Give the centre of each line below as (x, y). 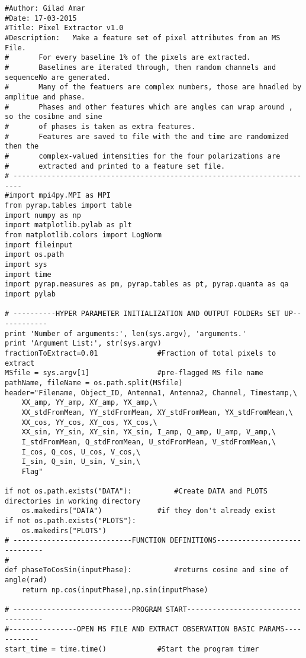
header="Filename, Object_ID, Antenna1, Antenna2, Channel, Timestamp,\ (151, 393)
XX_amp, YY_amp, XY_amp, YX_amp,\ (89, 403)
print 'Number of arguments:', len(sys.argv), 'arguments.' (126, 333)
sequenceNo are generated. (58, 77)
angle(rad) (26, 580)
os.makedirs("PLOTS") (64, 530)
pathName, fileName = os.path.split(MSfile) (94, 383)
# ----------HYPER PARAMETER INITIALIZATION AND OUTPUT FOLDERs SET (143, 314)
